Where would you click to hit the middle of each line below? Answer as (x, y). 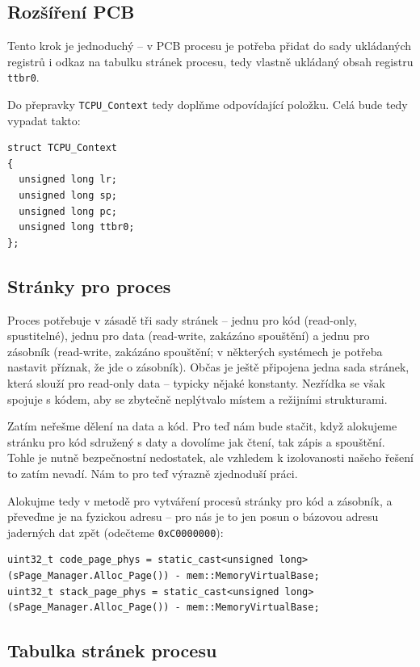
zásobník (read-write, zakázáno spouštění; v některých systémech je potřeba (195, 351)
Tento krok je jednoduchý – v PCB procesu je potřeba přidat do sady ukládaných (210, 46)
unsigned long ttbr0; (77, 227)
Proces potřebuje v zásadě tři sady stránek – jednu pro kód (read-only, (182, 319)
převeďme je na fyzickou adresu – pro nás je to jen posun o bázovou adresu (193, 516)
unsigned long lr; (68, 180)
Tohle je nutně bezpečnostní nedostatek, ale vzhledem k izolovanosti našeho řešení (210, 457)
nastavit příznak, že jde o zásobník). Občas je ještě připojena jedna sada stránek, (208, 367)
